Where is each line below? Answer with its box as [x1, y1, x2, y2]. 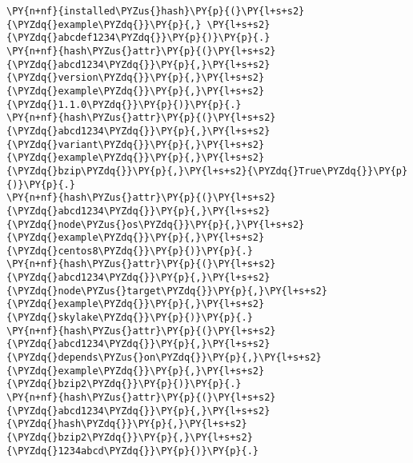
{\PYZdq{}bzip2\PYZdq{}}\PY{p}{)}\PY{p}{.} [6, 378, 242, 390]
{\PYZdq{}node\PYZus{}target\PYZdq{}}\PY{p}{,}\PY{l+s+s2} [6, 285, 327, 297]
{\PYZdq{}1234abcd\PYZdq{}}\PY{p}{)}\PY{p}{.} [6, 445, 259, 457]
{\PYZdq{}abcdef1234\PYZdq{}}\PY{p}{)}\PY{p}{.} [6, 32, 271, 44]
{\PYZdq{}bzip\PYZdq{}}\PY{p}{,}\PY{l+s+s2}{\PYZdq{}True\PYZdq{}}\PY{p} [6, 165, 408, 177]
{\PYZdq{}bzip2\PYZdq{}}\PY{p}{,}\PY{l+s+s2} [6, 432, 253, 443]
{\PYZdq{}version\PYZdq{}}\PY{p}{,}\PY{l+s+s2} [6, 72, 265, 84]
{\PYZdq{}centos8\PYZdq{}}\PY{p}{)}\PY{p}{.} [6, 245, 253, 257]
